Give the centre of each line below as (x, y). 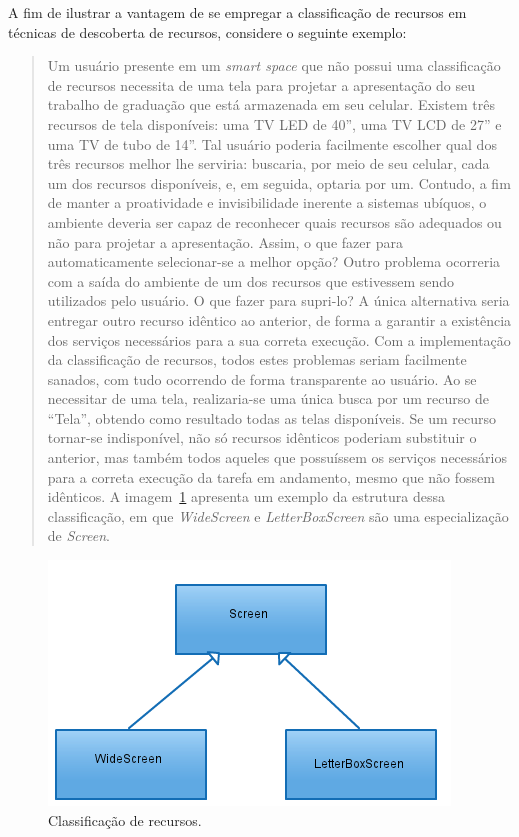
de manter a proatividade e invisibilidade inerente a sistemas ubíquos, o (267, 202)
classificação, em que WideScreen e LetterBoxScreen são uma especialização (278, 515)
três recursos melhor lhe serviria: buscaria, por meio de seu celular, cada (268, 163)
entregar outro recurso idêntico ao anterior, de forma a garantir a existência (279, 319)
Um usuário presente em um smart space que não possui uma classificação (274, 65)
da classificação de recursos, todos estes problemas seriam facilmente (257, 359)
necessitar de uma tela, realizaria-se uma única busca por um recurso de (268, 398)
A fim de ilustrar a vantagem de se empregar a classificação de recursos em (237, 12)
